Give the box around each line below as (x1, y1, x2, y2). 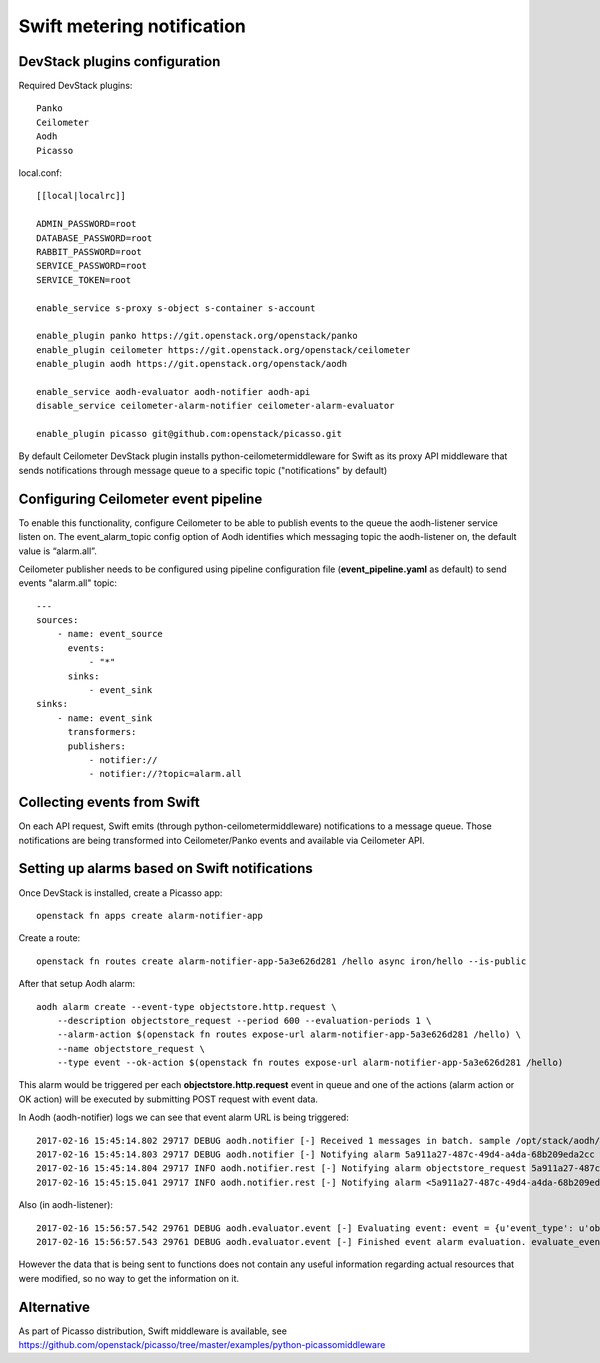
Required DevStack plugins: (18, 80, 133, 92)
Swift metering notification (18, 15, 247, 37)
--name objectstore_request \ (56, 1043, 205, 1054)
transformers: (67, 726, 137, 738)
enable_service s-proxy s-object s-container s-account (36, 302, 316, 314)
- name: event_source (56, 628, 164, 640)
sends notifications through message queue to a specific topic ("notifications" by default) (18, 464, 388, 476)
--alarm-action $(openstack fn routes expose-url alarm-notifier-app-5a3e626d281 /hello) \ (56, 1029, 522, 1040)
